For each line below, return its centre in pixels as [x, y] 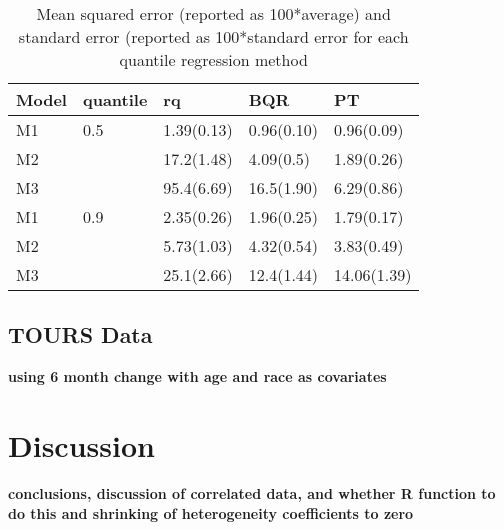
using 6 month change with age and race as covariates [197, 376]
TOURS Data [80, 334]
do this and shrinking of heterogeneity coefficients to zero [211, 512]
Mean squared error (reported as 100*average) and [213, 13]
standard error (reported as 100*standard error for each [213, 36]
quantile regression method [213, 59]
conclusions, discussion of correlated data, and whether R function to [252, 492]
